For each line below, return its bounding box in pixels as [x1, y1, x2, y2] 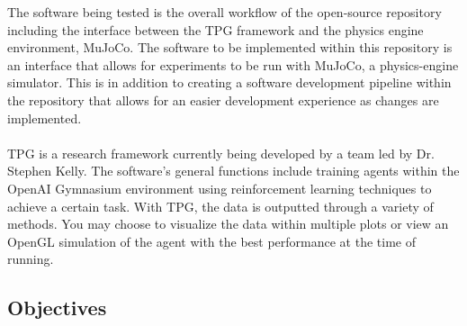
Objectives [7, 294, 107, 321]
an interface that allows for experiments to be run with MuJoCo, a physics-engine [7, 55, 459, 74]
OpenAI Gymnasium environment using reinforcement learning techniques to [7, 178, 432, 197]
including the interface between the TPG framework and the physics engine [7, 20, 424, 39]
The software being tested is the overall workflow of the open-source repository [7, 3, 442, 21]
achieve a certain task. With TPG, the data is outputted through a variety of [7, 196, 434, 215]
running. [7, 249, 54, 268]
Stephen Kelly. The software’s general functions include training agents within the [7, 161, 460, 180]
